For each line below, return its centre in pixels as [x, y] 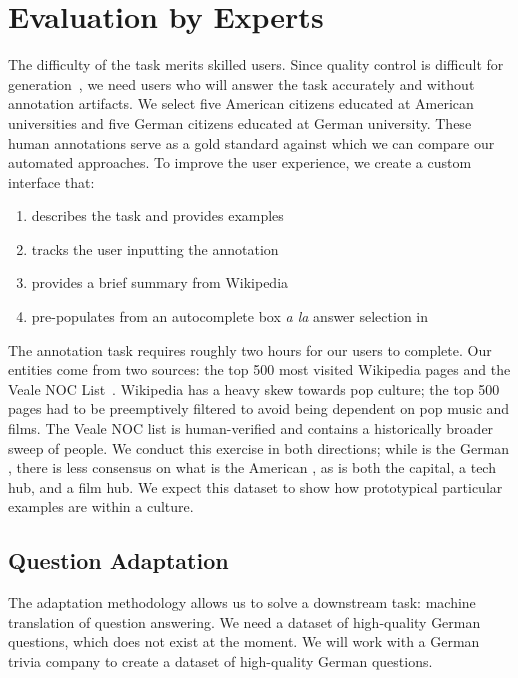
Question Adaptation [118, 560]
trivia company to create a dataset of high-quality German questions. [220, 660]
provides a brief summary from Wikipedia [160, 282]
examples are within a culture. [101, 506]
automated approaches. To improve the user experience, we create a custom [240, 162]
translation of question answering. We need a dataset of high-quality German [244, 621]
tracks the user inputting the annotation [155, 248]
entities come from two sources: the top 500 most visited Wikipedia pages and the [259, 369]
